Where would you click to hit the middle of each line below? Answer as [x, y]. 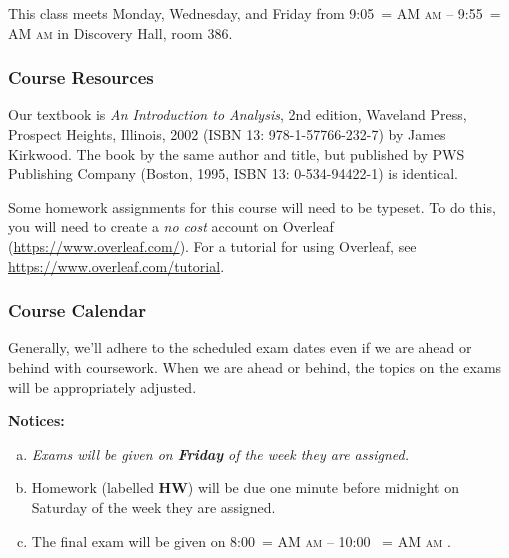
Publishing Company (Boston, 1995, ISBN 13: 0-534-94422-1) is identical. [233, 173]
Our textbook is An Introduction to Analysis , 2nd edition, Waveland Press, [237, 114]
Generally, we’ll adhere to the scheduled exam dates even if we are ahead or [240, 347]
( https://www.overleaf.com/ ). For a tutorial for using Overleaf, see [212, 245]
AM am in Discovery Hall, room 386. [120, 32]
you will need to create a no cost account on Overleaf [171, 226]
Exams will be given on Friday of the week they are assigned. [220, 453]
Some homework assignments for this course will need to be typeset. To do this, [252, 206]
